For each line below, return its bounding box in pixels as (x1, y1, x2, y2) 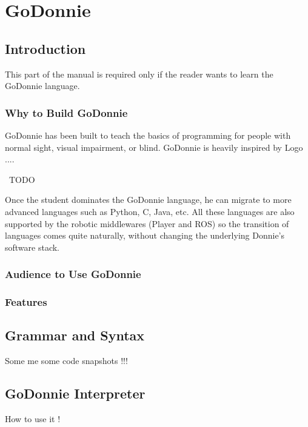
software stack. (5, 240, 60, 253)
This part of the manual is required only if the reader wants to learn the (5, 67, 273, 80)
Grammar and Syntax (5, 326, 145, 345)
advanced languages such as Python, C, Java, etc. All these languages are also (5, 205, 295, 217)
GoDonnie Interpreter (5, 384, 146, 403)
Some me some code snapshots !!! (5, 354, 128, 367)
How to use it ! (5, 412, 61, 425)
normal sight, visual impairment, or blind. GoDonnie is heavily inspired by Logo (5, 141, 303, 153)
